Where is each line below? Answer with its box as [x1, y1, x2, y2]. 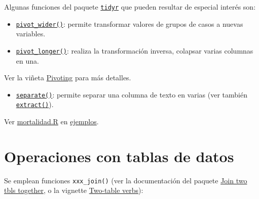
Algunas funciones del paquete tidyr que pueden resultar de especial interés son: [4, 2, 256, 12]
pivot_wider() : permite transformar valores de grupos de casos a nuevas [16, 18, 243, 29]
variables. [16, 28, 46, 39]
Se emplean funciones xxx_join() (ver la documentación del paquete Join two [4, 175, 247, 185]
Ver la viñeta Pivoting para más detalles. [4, 72, 131, 83]
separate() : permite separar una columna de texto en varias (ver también [16, 89, 247, 99]
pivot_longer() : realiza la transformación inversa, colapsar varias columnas [16, 45, 253, 56]
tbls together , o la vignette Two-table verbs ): [4, 185, 143, 195]
